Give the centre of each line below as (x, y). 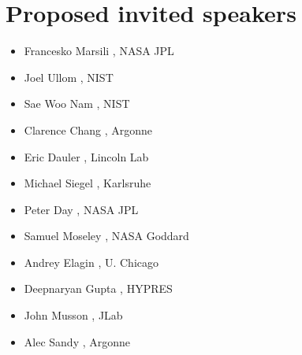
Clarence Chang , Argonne (88, 129)
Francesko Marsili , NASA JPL (99, 51)
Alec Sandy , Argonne (77, 341)
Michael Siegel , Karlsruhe (88, 183)
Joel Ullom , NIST (69, 77)
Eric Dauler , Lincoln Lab (86, 156)
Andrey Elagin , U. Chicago (91, 262)
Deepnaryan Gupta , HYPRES (98, 288)
